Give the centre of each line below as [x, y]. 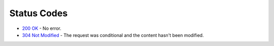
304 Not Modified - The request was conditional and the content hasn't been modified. [113, 35]
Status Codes [39, 13]
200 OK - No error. [42, 28]
